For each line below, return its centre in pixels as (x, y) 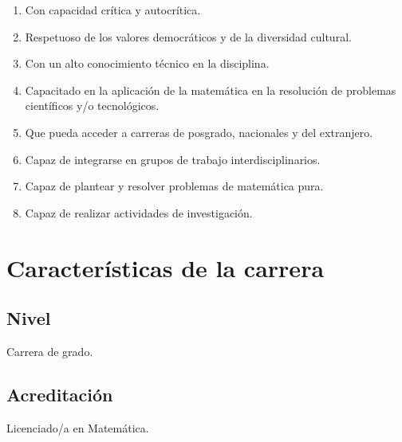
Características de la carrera (166, 267)
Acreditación (60, 394)
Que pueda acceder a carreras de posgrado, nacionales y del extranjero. (199, 132)
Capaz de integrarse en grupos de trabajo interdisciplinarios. (173, 159)
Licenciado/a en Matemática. (78, 427)
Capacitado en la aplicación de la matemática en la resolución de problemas (211, 90)
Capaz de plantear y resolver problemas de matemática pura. (174, 186)
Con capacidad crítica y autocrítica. (113, 10)
